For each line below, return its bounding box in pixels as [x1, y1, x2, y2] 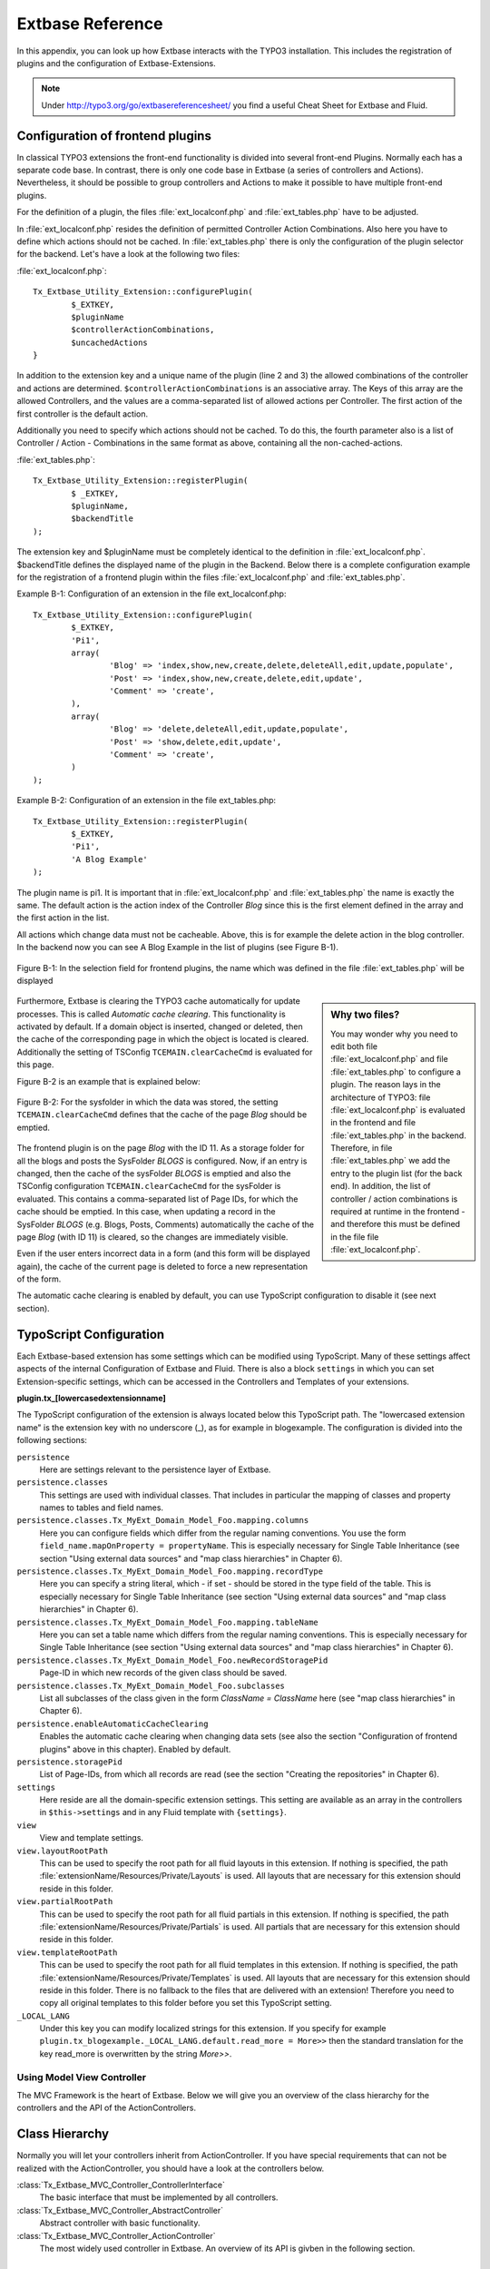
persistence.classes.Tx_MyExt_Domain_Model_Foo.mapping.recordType [16, 1567, 324, 1577]
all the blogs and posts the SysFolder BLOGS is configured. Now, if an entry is [16, 1155, 308, 1166]
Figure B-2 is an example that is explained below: [16, 1076, 201, 1086]
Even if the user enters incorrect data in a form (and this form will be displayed [16, 1248, 310, 1259]
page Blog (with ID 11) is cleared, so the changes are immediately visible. [16, 1231, 289, 1243]
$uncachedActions [71, 337, 149, 348]
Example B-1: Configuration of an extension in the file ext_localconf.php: [16, 588, 287, 599]
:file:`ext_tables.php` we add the [330, 1155, 451, 1166]
